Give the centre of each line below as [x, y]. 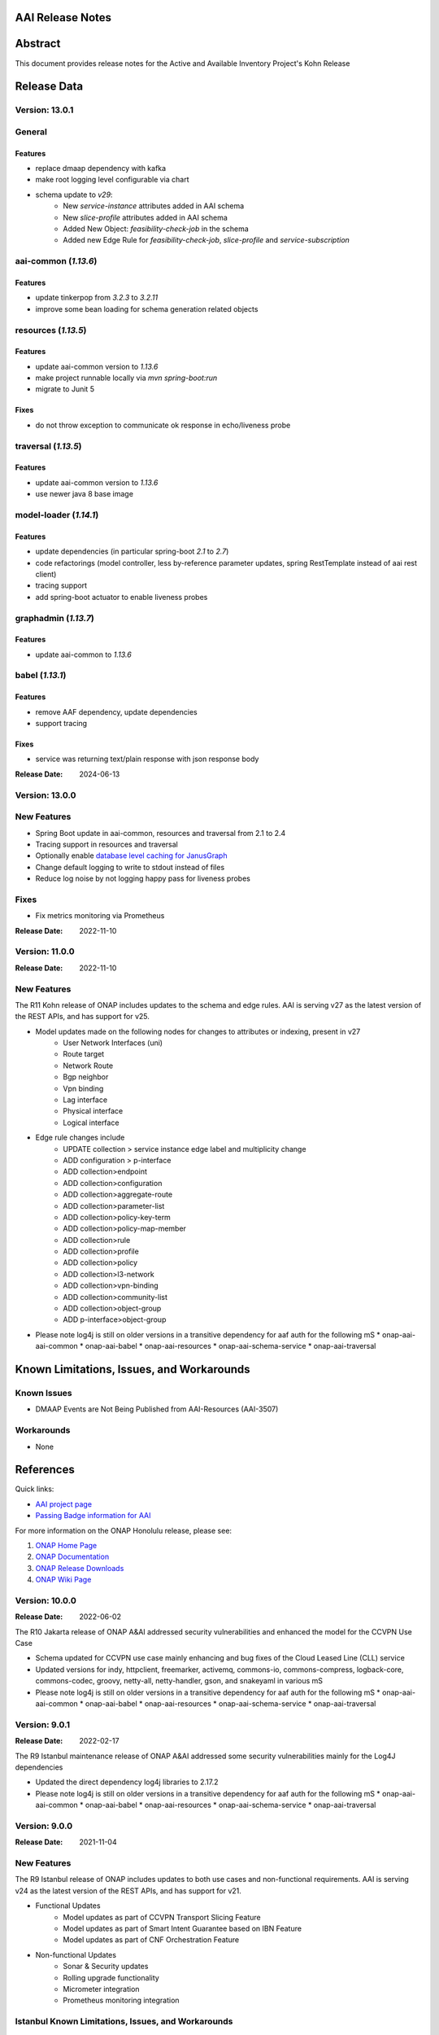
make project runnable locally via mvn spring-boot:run [126, 378]
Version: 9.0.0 [44, 1826]
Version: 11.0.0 [45, 952]
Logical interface [91, 1123]
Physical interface [93, 1111]
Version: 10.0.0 [46, 1600]
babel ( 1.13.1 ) [41, 676]
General [31, 132]
